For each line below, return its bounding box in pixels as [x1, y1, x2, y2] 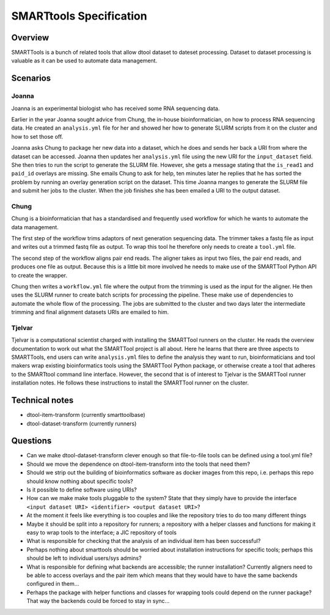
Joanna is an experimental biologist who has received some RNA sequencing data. [11, 105, 220, 112]
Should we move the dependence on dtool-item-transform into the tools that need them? [26, 460, 251, 468]
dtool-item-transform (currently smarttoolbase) [26, 411, 146, 419]
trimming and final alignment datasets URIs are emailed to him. [11, 309, 169, 316]
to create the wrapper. [11, 271, 67, 279]
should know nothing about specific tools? [26, 477, 134, 485]
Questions [11, 436, 52, 446]
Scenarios [11, 73, 51, 84]
